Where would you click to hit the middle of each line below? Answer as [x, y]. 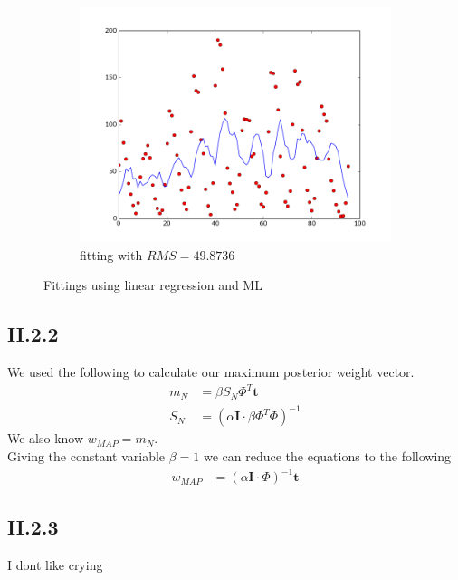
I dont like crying [55, 565]
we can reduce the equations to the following [327, 455]
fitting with [111, 254]
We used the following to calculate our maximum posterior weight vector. [211, 372]
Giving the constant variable [86, 455]
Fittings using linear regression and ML [153, 285]
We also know [46, 438]
